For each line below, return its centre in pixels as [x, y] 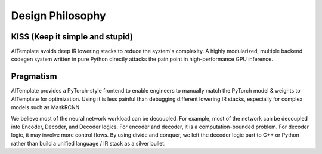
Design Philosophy [59, 16]
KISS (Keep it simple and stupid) [72, 37]
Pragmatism [34, 77]
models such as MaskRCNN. [46, 107]
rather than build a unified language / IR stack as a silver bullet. [89, 143]
